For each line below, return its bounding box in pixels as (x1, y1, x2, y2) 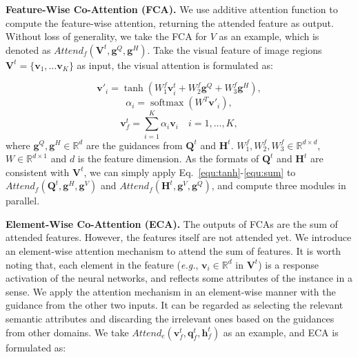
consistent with (6, 164, 70, 179)
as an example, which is (219, 29, 319, 44)
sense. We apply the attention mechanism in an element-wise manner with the (6, 284, 336, 298)
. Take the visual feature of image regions (147, 42, 322, 57)
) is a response (258, 257, 319, 271)
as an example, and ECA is (223, 325, 339, 339)
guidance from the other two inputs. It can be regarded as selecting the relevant (6, 298, 344, 312)
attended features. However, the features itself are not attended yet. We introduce (6, 230, 352, 244)
